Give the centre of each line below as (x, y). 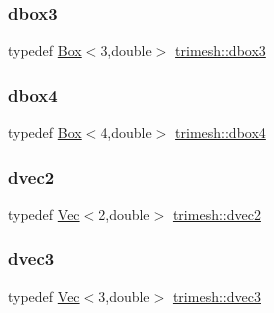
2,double (124, 213)
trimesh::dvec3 (216, 295)
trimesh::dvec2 (216, 213)
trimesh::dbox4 (220, 132)
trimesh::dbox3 (220, 50)
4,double (126, 132)
